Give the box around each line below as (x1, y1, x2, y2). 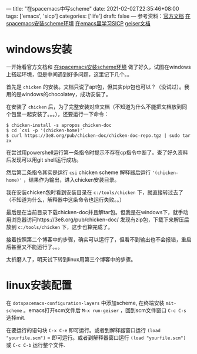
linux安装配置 (6, 279, 72, 292)
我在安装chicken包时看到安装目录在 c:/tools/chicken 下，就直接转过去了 (6, 188, 183, 196)
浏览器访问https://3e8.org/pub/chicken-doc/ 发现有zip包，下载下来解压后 (11, 216, 189, 223)
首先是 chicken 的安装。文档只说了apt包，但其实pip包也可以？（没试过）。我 (6, 83, 190, 90)
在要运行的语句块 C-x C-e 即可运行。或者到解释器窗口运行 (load (6, 326, 161, 333)
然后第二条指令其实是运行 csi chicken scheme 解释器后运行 (6, 169, 151, 176)
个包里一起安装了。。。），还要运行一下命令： (6, 110, 109, 117)
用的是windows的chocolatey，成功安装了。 (6, 90, 112, 97)
